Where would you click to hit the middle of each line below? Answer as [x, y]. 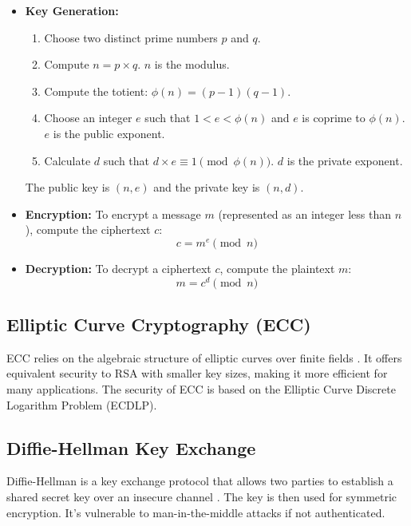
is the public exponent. [109, 133]
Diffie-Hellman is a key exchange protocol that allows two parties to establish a [200, 481]
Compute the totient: [96, 91]
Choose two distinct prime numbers [131, 37]
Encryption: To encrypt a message [113, 214]
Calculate [67, 160]
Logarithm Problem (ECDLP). [82, 404]
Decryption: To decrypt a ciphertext [118, 268]
